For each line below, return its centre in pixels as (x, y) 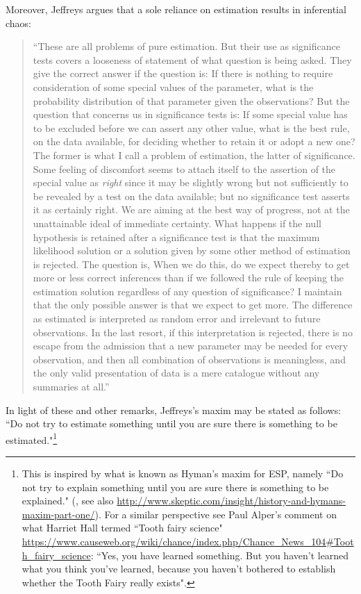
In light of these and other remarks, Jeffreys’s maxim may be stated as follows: (174, 410)
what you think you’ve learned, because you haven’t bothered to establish (179, 569)
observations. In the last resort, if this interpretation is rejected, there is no (193, 332)
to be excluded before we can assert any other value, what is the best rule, (191, 127)
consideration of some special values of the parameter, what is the (173, 86)
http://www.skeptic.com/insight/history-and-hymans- (231, 501)
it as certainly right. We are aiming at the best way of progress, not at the (191, 209)
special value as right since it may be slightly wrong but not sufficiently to (191, 182)
